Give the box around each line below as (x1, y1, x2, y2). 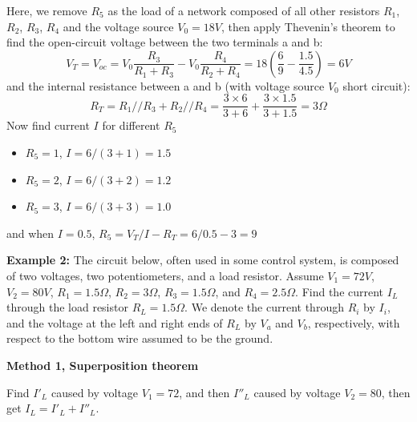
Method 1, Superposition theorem (6, 356, 199, 373)
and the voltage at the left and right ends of (6, 314, 223, 331)
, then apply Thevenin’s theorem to (221, 18, 395, 34)
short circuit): (342, 77, 411, 94)
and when (6, 224, 55, 241)
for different (102, 117, 160, 134)
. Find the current (295, 283, 384, 299)
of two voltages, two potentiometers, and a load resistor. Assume (6, 267, 324, 283)
